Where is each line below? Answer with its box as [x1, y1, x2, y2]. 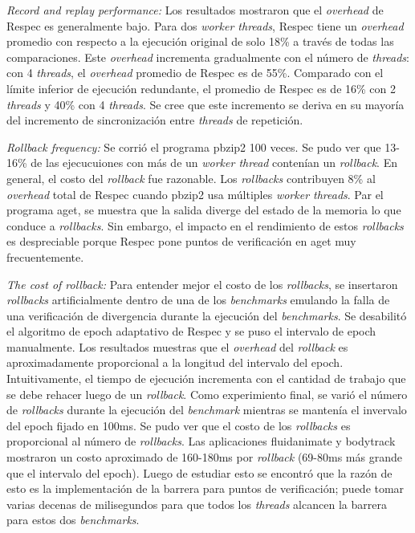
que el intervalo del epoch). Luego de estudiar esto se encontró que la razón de [6, 464, 393, 481]
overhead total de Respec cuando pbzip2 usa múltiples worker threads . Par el [6, 185, 384, 202]
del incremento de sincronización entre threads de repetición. [6, 112, 303, 128]
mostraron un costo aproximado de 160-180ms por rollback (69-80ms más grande [6, 449, 402, 466]
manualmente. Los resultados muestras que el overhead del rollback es [6, 338, 348, 355]
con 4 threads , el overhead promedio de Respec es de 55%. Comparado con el [6, 64, 384, 81]
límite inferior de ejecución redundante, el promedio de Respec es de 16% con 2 [6, 79, 397, 96]
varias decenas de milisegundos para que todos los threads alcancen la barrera [6, 495, 387, 512]
